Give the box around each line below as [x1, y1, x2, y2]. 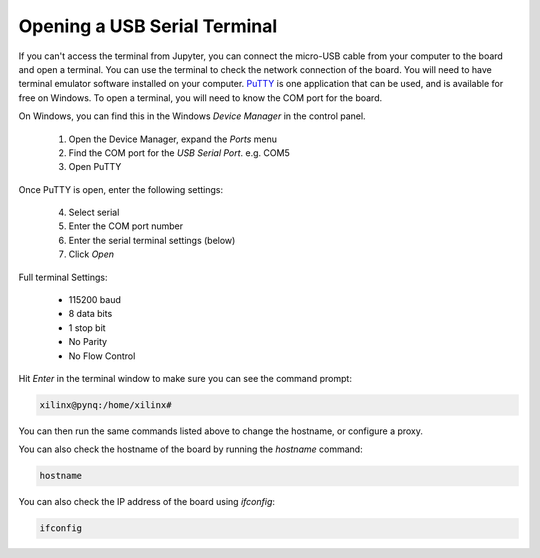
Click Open [68, 248, 115, 260]
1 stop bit [68, 321, 106, 334]
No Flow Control [68, 350, 136, 362]
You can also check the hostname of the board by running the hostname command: [18, 443, 364, 455]
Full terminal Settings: [18, 271, 108, 283]
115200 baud [68, 294, 122, 306]
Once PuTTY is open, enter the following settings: [18, 183, 224, 195]
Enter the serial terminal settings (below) [68, 234, 236, 246]
